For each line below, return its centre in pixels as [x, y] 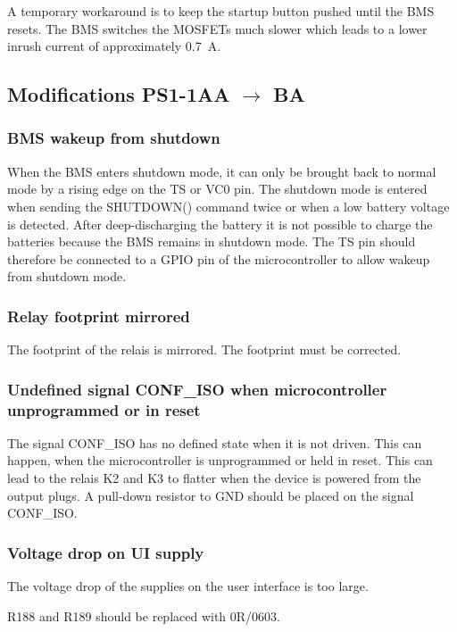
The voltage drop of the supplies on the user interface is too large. [188, 586]
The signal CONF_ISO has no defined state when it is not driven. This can [215, 442]
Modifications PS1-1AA [119, 94]
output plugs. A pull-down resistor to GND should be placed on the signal [211, 495]
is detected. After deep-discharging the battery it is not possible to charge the [220, 224]
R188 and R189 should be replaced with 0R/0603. [144, 615]
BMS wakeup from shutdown [114, 138]
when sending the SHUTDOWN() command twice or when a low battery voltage [228, 206]
